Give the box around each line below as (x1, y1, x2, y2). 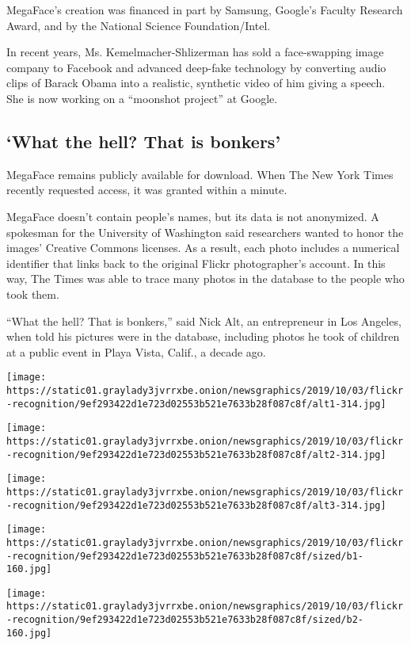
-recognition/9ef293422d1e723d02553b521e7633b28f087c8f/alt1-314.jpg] (6, 398, 386, 410)
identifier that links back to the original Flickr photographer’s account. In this (6, 254, 386, 271)
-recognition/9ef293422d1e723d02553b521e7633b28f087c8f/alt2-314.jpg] (6, 448, 386, 460)
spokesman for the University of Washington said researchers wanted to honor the (6, 223, 404, 240)
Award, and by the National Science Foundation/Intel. (6, 17, 271, 33)
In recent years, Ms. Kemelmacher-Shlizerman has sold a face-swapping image (6, 44, 384, 60)
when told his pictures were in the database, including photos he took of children (6, 328, 400, 345)
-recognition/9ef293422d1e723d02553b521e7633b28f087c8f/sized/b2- (6, 614, 364, 626)
